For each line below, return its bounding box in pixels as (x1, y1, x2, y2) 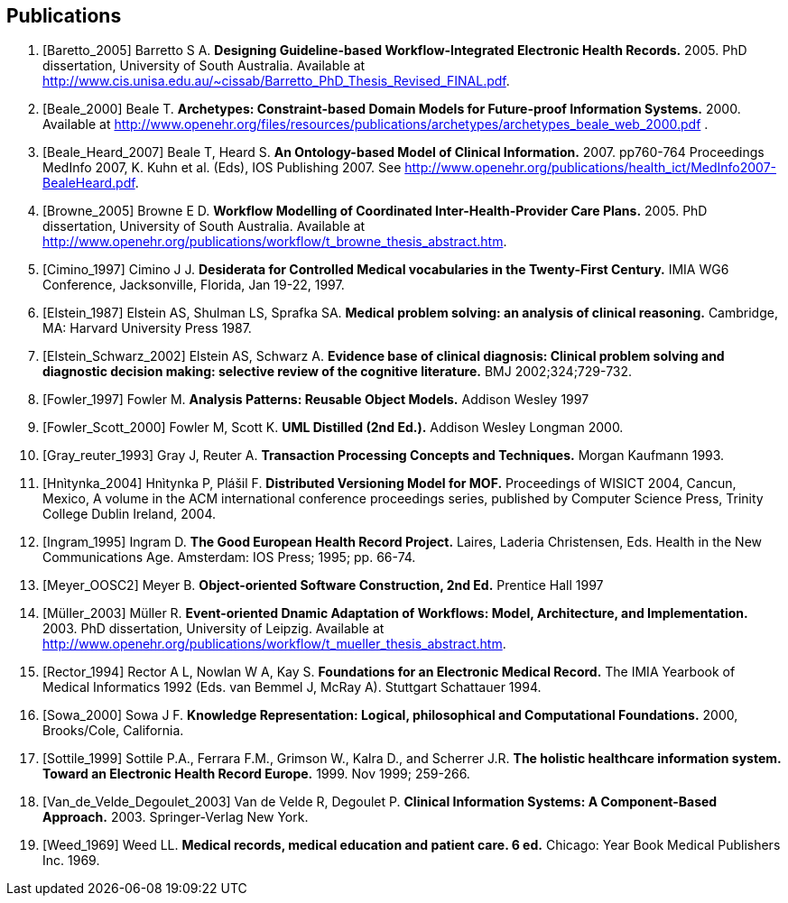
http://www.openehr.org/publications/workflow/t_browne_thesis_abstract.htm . (42, 234, 507, 250)
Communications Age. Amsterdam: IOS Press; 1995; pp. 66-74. (42, 549, 416, 566)
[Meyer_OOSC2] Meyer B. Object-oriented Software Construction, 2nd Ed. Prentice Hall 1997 (42, 577, 604, 594)
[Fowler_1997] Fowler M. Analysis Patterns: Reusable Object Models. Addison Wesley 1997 (42, 392, 589, 408)
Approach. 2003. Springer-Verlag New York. (42, 809, 309, 825)
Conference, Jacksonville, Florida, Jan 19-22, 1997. (42, 277, 345, 293)
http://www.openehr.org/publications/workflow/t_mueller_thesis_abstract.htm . (42, 636, 506, 652)
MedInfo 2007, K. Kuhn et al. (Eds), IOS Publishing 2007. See (42, 160, 402, 176)
